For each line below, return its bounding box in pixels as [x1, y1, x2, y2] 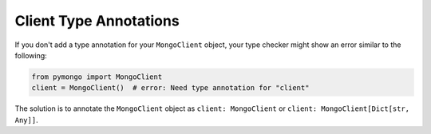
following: [14, 50, 47, 60]
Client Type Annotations [14, 12, 180, 30]
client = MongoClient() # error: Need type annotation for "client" [31, 84, 310, 93]
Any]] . [14, 115, 39, 124]
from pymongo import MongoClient [31, 72, 163, 81]
